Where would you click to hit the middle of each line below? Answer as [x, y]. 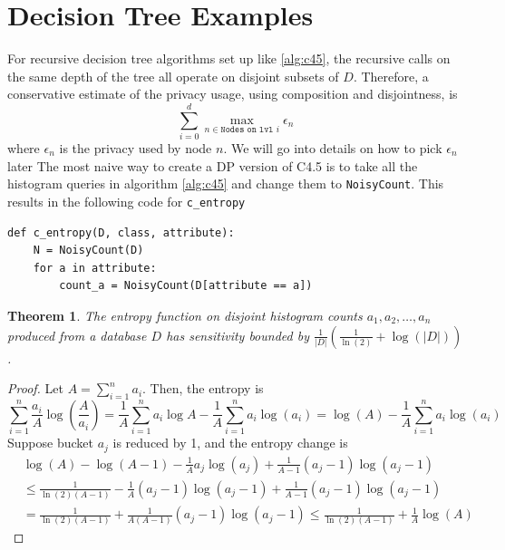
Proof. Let [35, 388]
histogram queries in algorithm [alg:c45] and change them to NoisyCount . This [226, 183]
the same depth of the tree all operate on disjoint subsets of [173, 76]
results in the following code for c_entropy [126, 201]
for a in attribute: [95, 268]
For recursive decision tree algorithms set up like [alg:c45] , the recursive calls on [229, 58]
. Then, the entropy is [203, 388]
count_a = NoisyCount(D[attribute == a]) [186, 286]
